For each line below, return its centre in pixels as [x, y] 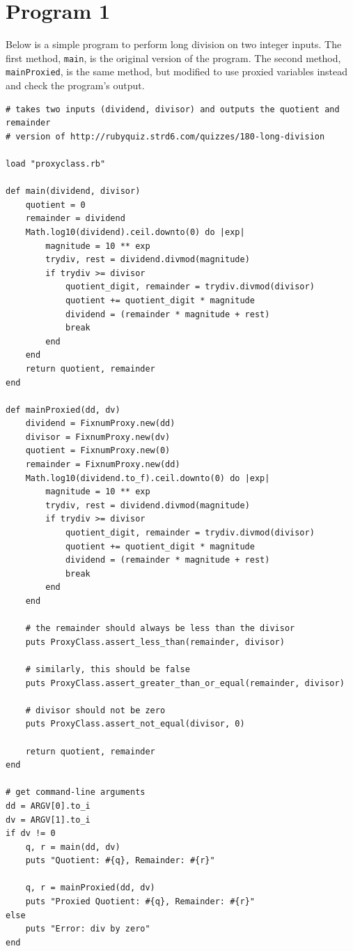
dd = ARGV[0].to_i [48, 806]
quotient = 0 [55, 205]
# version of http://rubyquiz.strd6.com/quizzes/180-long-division [165, 136]
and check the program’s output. [75, 85]
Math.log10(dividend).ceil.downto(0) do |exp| [135, 232]
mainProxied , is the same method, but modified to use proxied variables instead [177, 71]
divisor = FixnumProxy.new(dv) [98, 437]
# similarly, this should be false [108, 669]
